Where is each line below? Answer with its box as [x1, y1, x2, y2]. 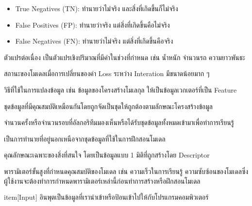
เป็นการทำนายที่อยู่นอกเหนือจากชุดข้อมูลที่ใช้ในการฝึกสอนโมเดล [4, 133, 166, 143]
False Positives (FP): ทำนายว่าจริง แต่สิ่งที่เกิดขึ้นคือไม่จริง [15, 19, 170, 30]
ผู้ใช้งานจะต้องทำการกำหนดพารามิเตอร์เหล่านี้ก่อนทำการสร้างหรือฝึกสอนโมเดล [4, 175, 201, 186]
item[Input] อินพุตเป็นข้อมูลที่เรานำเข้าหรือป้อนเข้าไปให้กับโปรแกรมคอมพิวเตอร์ [4, 192, 209, 202]
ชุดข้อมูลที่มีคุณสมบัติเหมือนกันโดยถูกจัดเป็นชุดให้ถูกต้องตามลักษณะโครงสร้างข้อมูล [4, 101, 213, 111]
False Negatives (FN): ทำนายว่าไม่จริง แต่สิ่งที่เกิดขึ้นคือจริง [15, 36, 173, 46]
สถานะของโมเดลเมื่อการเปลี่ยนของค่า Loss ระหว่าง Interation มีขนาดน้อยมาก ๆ [4, 68, 210, 79]
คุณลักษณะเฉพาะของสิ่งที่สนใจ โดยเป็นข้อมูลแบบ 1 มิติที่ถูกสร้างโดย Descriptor [4, 150, 210, 160]
